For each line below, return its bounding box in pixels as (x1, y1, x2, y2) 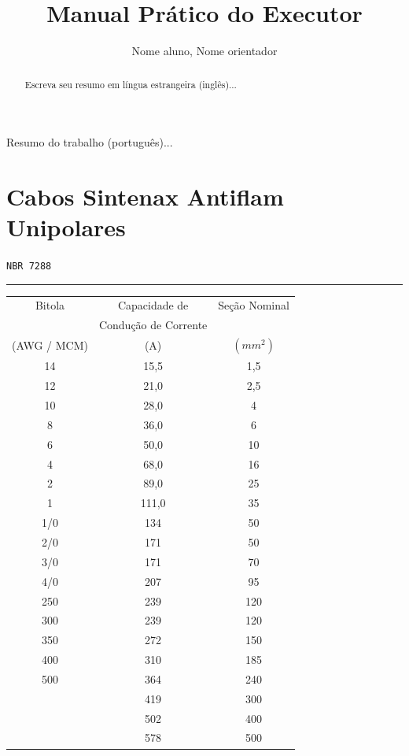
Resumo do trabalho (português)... (6, 134, 173, 150)
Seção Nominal (218, 297, 289, 313)
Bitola (35, 297, 65, 313)
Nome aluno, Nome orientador (131, 43, 278, 59)
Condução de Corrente (98, 317, 208, 333)
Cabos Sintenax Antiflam (6, 180, 284, 212)
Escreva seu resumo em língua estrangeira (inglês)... (24, 77, 237, 91)
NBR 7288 (6, 261, 52, 272)
